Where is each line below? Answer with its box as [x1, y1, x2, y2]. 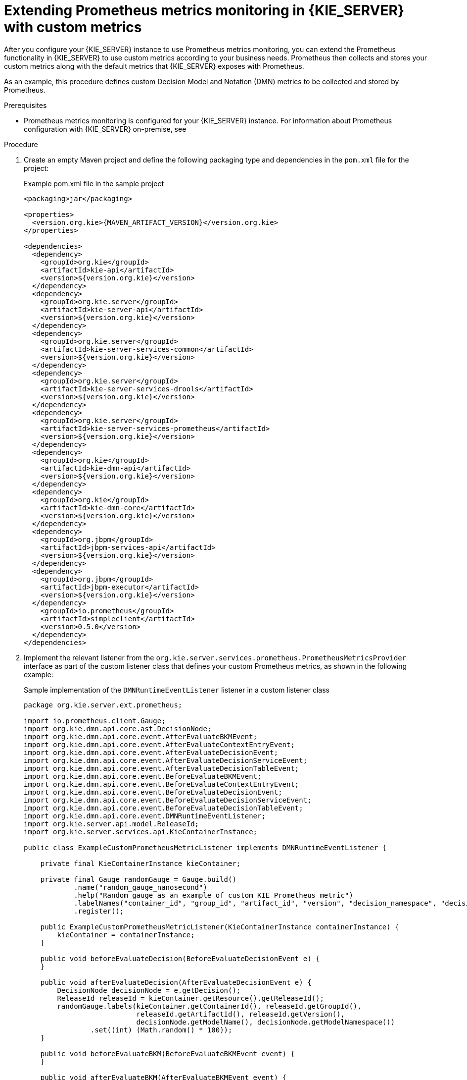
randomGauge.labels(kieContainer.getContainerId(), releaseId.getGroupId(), [57, 1002, 362, 1010]
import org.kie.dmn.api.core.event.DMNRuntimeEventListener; [24, 811, 266, 820]
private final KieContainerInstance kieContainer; [40, 859, 241, 867]
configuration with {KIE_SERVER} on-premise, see [24, 124, 187, 133]
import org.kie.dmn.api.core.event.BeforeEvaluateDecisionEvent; [24, 788, 282, 796]
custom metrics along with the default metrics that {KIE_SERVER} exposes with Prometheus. [4, 61, 304, 70]
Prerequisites [4, 101, 47, 109]
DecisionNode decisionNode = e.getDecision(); [57, 986, 241, 994]
